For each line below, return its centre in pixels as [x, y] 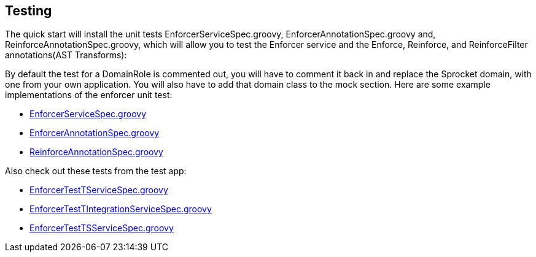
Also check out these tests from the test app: [96, 171]
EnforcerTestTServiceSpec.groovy [99, 190]
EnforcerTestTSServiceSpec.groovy [102, 228]
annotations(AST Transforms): [66, 55]
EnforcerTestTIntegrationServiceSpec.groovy [121, 209]
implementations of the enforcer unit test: [89, 95]
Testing [29, 11]
